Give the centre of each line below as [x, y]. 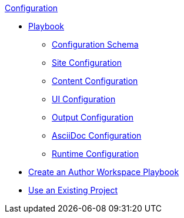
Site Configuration [87, 63]
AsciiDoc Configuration [97, 135]
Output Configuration [93, 117]
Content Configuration [95, 81]
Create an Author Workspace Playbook [104, 172]
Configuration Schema [95, 44]
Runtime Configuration [95, 154]
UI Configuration [84, 99]
